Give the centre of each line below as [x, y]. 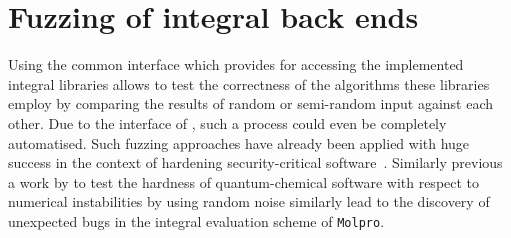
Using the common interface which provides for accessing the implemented [236, 64]
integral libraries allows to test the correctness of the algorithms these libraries [249, 83]
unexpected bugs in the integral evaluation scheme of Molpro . [196, 220]
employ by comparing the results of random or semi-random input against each [251, 103]
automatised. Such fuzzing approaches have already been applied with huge [239, 142]
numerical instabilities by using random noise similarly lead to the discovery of [249, 201]
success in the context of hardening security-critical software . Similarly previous [255, 162]
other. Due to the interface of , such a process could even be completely [227, 122]
